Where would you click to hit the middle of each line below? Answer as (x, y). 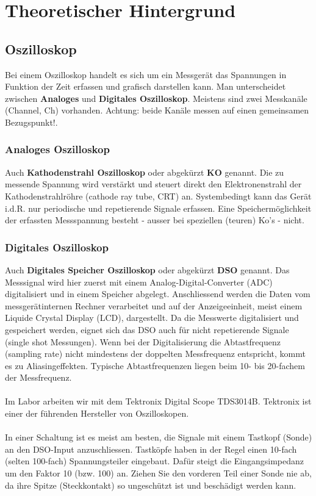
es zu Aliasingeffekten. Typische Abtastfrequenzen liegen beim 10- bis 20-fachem (155, 365)
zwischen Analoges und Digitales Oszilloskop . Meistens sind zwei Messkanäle (156, 98)
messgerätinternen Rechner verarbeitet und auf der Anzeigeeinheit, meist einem (154, 305)
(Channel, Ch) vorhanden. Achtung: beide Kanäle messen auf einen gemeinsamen (157, 110)
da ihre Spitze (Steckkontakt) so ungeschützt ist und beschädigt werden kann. (151, 485)
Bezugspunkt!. (31, 122)
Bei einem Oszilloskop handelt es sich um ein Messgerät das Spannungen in (146, 74)
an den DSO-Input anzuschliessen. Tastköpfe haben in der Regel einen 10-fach (151, 449)
